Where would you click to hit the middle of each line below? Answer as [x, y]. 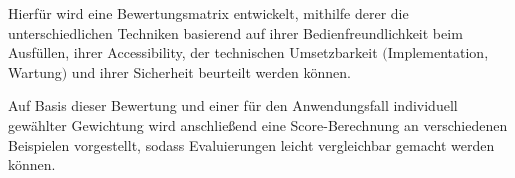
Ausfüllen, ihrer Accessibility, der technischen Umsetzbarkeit [193, 52]
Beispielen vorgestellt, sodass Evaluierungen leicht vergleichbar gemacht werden [251, 144]
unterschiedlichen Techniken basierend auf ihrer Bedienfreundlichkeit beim [235, 32]
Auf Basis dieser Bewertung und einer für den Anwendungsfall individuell [233, 105]
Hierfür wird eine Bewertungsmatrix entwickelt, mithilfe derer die [208, 13]
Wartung [35, 71]
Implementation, [438, 52]
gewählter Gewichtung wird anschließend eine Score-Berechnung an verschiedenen [258, 124]
